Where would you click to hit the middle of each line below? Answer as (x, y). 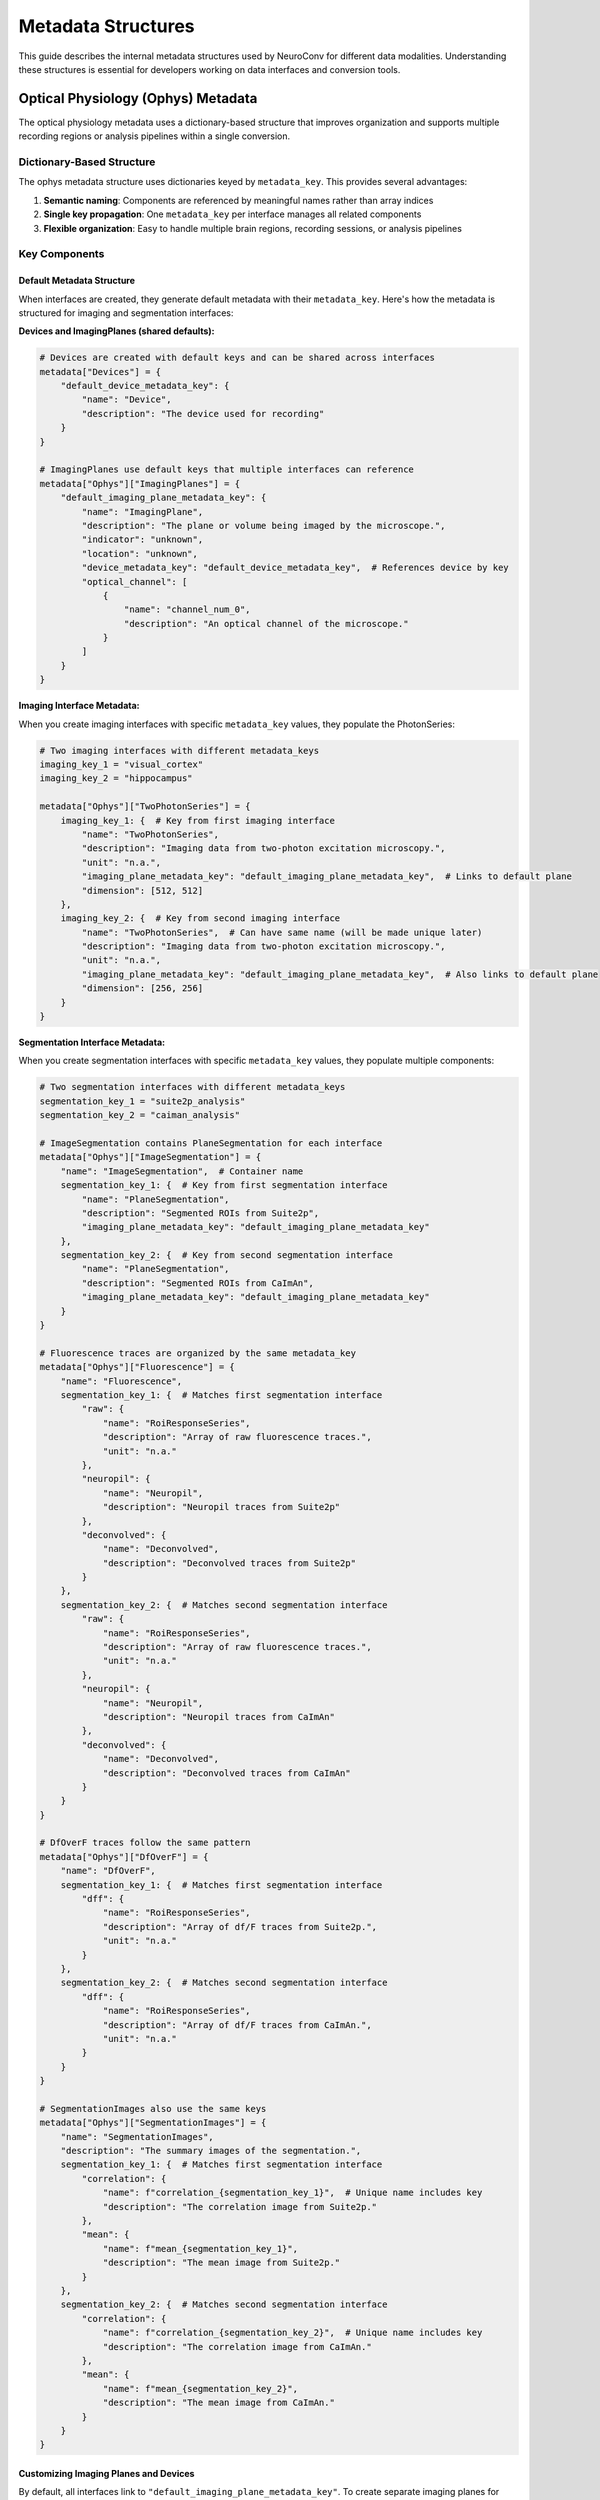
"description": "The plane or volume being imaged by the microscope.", (263, 525)
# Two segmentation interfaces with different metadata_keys (192, 1087)
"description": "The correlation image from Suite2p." (240, 2206)
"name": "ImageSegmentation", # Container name (182, 1171)
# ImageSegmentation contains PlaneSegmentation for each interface (211, 1143)
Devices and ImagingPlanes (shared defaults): (116, 331)
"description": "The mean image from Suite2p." (221, 2263)
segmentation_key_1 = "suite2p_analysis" (142, 1101)
